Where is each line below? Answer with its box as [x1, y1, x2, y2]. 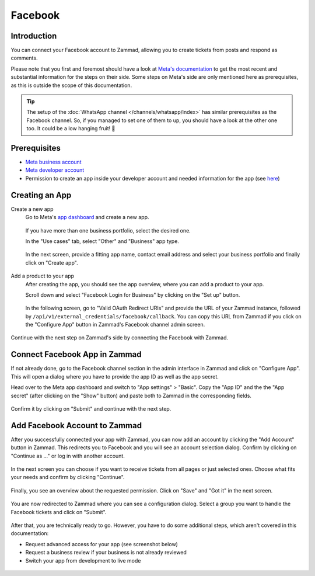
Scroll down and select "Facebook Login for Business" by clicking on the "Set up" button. [25, 291, 240, 298]
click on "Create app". [25, 259, 78, 266]
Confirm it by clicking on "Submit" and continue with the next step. [10, 405, 171, 412]
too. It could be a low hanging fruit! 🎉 [26, 125, 116, 132]
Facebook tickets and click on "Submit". [10, 508, 107, 515]
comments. [10, 54, 38, 61]
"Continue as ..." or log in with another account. [10, 452, 125, 459]
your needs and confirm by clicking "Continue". [10, 474, 125, 481]
